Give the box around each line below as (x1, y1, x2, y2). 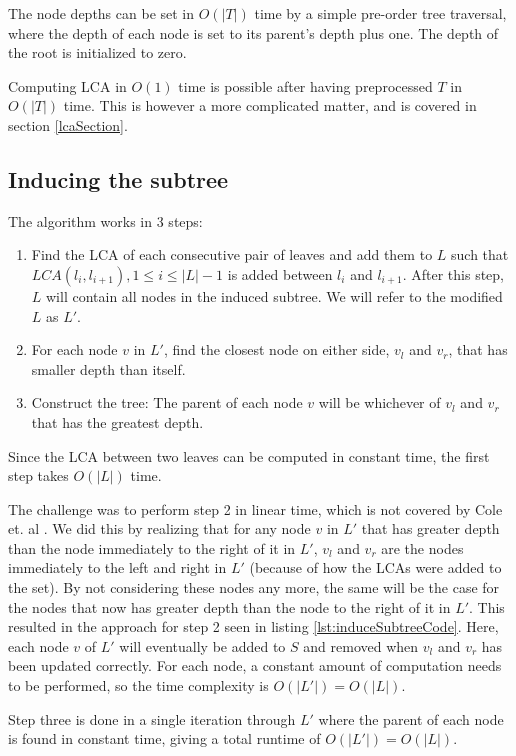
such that (451, 244, 509, 265)
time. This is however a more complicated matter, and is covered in (63, 95, 477, 116)
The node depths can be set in (8, 3, 195, 23)
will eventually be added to (119, 635, 286, 656)
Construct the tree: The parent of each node (31, 392, 303, 413)
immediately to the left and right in (8, 557, 227, 578)
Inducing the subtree (8, 163, 229, 194)
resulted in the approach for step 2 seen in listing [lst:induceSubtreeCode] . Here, (8, 616, 499, 637)
